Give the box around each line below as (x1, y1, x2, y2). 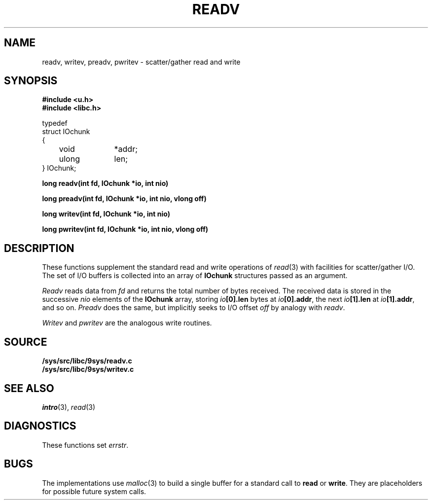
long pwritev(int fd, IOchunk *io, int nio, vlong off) (42, 225, 209, 234)
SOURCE (4, 335, 47, 348)
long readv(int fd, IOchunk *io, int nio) (42, 179, 169, 188)
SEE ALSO (4, 382, 54, 395)
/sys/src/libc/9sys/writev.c (42, 365, 134, 374)
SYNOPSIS (4, 74, 58, 87)
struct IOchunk (42, 127, 90, 136)
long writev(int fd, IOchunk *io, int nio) (42, 210, 170, 218)
